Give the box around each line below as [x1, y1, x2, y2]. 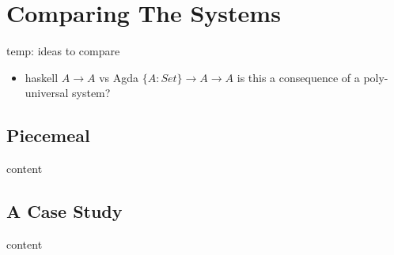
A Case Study [6, 199, 123, 223]
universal [25, 84, 69, 101]
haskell [25, 69, 59, 85]
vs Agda [99, 69, 139, 85]
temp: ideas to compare [6, 43, 120, 59]
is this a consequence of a [237, 69, 360, 85]
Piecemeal [6, 123, 90, 148]
